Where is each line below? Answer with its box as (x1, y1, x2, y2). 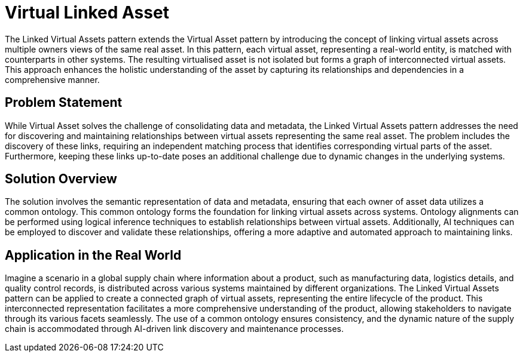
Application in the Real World (5, 247, 182, 263)
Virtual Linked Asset (5, 2, 169, 23)
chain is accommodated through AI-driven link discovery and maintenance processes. (5, 324, 344, 334)
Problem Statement (5, 95, 123, 110)
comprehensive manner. (5, 74, 100, 85)
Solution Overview (5, 171, 117, 187)
